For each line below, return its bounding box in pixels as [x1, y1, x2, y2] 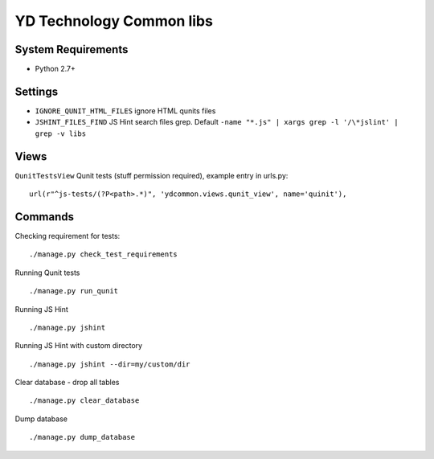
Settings [14, 84, 59, 98]
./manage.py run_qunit [29, 286, 119, 296]
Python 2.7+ [35, 64, 76, 74]
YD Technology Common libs [14, 12, 213, 30]
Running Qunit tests [14, 268, 80, 277]
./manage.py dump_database [29, 432, 136, 442]
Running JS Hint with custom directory [14, 341, 143, 350]
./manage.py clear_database [29, 396, 140, 405]
